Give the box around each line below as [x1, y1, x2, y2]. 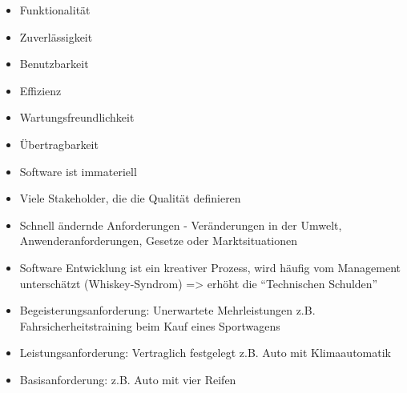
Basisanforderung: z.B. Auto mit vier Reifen [19, 371, 236, 387]
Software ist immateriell [19, 162, 137, 179]
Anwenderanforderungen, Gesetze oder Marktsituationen [19, 232, 298, 249]
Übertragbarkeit [19, 135, 99, 152]
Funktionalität [19, 2, 91, 18]
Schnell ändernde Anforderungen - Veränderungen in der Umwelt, [19, 216, 342, 233]
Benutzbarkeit [19, 55, 89, 72]
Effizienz [19, 82, 62, 98]
